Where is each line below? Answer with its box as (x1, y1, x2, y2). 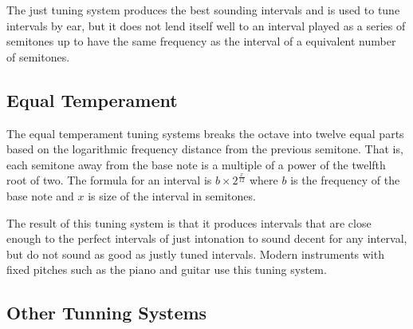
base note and (6, 187, 74, 204)
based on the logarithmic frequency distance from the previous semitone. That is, (6, 141, 403, 157)
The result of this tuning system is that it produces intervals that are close (6, 214, 372, 231)
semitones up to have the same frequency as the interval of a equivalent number (6, 33, 396, 50)
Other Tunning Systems (6, 300, 207, 325)
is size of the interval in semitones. (88, 187, 256, 204)
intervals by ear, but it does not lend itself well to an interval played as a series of (6, 17, 406, 34)
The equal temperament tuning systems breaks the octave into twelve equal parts (6, 125, 404, 141)
